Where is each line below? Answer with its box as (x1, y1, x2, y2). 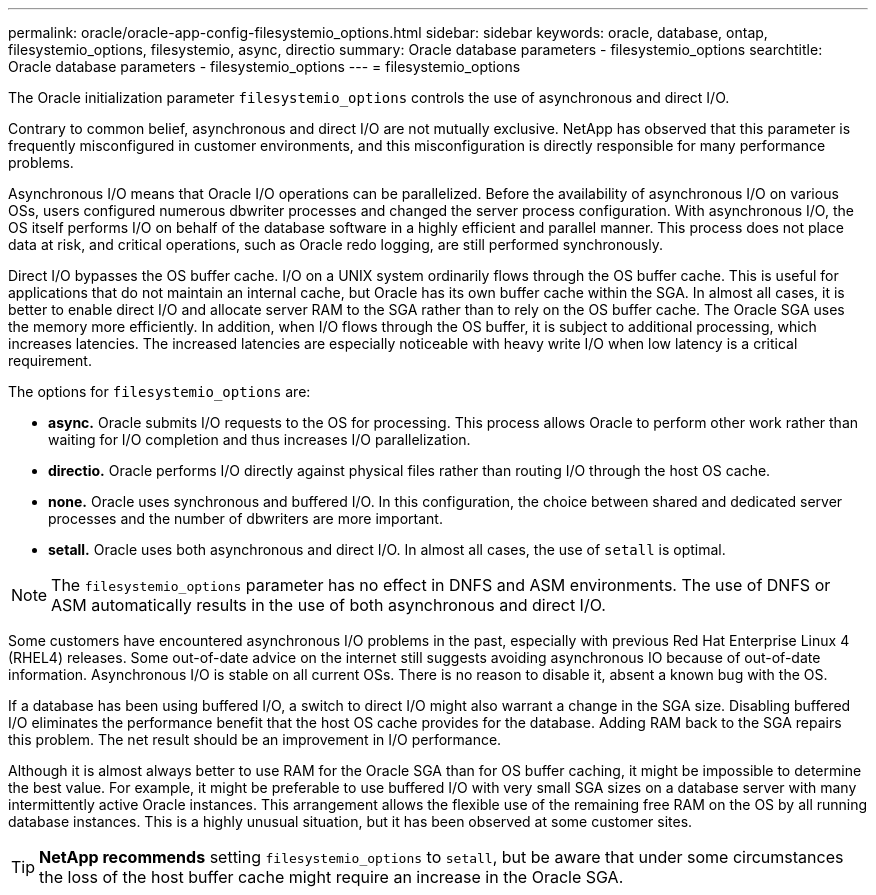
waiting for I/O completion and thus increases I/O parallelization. (48, 431, 471, 448)
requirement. (8, 352, 92, 369)
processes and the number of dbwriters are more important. (48, 510, 443, 527)
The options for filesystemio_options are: (8, 383, 311, 400)
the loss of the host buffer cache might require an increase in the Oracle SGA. (39, 867, 624, 887)
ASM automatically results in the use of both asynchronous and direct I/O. (51, 595, 606, 615)
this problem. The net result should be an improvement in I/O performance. (8, 731, 502, 748)
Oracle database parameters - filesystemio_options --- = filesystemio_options (8, 58, 521, 75)
